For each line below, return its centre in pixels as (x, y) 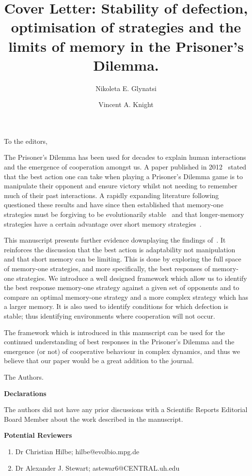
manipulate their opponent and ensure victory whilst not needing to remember (121, 186)
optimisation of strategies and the (126, 27)
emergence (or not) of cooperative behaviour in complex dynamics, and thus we (122, 351)
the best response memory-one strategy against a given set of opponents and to (122, 287)
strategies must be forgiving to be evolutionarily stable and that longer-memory (124, 214)
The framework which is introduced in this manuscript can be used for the (114, 332)
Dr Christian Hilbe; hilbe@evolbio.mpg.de (77, 451)
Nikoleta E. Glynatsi (126, 88)
